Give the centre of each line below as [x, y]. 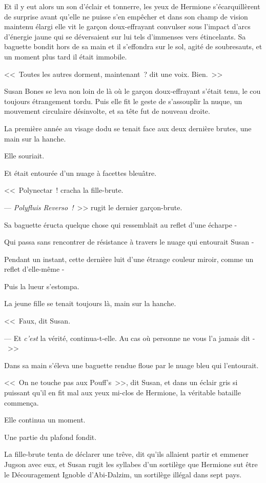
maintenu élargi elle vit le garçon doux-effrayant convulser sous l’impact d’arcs [127, 26]
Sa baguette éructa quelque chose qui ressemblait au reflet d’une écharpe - [121, 224]
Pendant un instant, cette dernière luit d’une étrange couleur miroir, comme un [129, 259]
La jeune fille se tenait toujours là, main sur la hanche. [90, 303]
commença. [22, 402]
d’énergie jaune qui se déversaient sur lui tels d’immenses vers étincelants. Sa [125, 36]
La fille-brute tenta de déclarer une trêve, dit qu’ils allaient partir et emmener [126, 454]
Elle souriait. [24, 156]
